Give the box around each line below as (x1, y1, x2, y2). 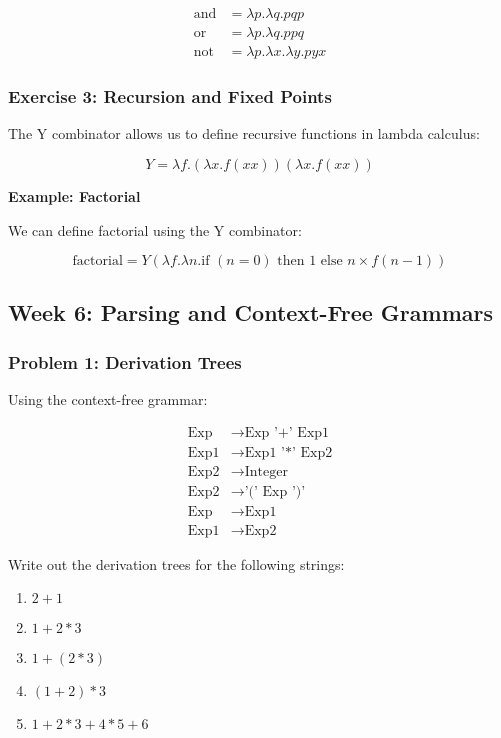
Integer (244, 464, 288, 479)
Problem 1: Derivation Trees (8, 349, 242, 374)
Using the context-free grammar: (8, 389, 208, 410)
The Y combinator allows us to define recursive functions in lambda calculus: (8, 123, 480, 144)
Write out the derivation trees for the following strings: (8, 553, 345, 574)
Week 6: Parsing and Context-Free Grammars (8, 297, 493, 328)
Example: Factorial (8, 185, 141, 206)
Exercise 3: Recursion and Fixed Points (8, 84, 332, 109)
